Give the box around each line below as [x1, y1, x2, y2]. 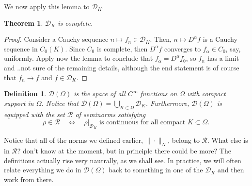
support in [4, 98, 34, 108]
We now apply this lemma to [4, 1, 90, 11]
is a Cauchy [203, 34, 237, 44]
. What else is [207, 135, 248, 145]
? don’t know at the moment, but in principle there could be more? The [17, 146, 231, 156]
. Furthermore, [145, 98, 189, 108]
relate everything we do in [4, 165, 81, 175]
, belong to [168, 135, 200, 145]
